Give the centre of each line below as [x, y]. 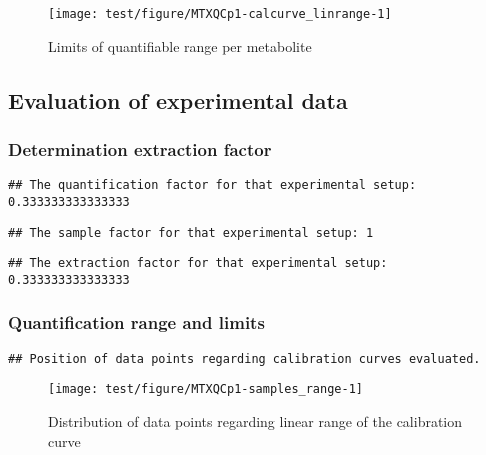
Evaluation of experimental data [178, 99]
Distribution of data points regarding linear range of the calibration [255, 421]
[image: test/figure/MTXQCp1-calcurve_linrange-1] [220, 14]
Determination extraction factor [140, 148]
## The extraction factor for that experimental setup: [198, 263]
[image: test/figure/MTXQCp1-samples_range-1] [205, 389]
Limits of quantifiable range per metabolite [180, 45]
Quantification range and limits [136, 322]
